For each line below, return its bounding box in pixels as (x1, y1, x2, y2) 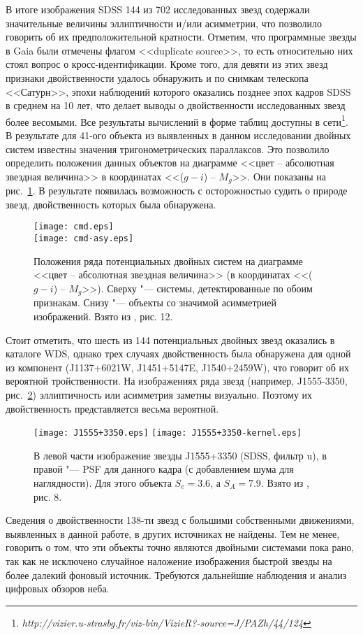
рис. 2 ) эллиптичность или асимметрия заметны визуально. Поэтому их (6, 387, 313, 401)
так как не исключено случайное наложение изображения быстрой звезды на (6, 553, 332, 568)
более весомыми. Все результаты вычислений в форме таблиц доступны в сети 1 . (6, 112, 348, 129)
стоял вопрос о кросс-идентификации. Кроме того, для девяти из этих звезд (6, 57, 328, 71)
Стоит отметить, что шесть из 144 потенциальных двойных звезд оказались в (6, 332, 335, 347)
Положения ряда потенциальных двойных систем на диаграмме (34, 253, 303, 268)
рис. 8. (34, 489, 62, 504)
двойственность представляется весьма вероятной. (6, 401, 219, 415)
